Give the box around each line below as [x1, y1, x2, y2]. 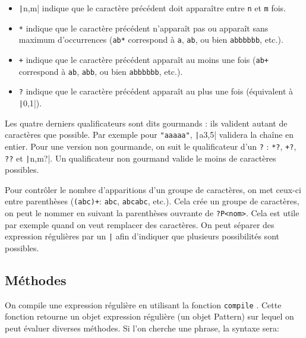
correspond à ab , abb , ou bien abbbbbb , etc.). [18, 65, 183, 77]
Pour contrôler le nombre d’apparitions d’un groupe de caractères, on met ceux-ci [5, 183, 301, 195]
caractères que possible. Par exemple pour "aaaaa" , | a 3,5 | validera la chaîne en [5, 128, 294, 141]
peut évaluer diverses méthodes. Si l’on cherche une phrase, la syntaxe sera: [5, 321, 279, 334]
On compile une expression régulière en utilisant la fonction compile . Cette [5, 298, 282, 311]
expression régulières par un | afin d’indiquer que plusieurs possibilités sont [5, 230, 279, 242]
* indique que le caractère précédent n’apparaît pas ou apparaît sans [18, 21, 269, 34]
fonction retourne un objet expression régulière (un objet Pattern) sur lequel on [5, 310, 294, 323]
